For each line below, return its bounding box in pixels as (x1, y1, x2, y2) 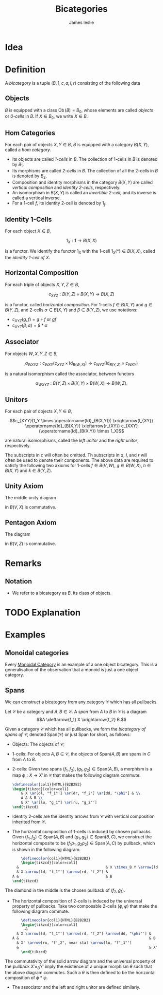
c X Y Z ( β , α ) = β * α (12, 322, 48, 330)
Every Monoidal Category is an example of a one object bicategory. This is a (5, 661, 158, 668)
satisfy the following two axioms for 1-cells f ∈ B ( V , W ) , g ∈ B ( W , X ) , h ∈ (5, 463, 151, 469)
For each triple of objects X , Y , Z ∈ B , (5, 282, 80, 287)
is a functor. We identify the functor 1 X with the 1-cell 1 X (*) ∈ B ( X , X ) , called (5, 248, 155, 255)
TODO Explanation (5, 607, 81, 618)
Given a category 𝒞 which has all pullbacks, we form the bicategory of (5, 726, 146, 732)
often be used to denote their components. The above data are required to (5, 457, 154, 463)
